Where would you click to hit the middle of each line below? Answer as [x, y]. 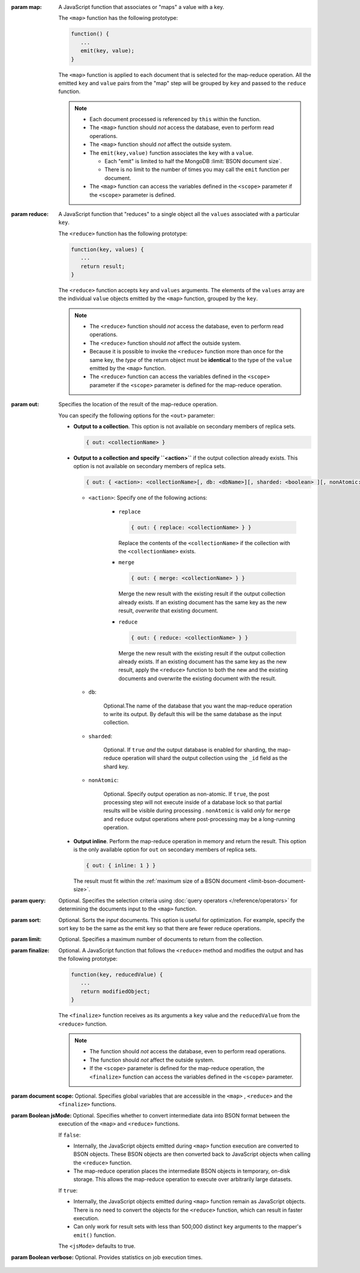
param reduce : [30, 214]
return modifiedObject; [115, 991]
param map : [26, 7]
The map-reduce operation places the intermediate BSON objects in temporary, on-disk [182, 1171]
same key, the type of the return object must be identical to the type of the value [191, 360]
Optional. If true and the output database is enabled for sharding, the [190, 750]
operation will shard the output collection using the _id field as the [205, 758]
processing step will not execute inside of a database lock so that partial [193, 802]
